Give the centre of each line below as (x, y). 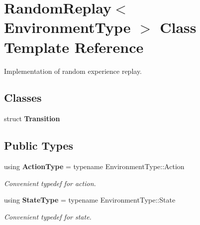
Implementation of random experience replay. (73, 71)
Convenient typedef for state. (48, 216)
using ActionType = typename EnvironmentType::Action (94, 166)
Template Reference (74, 47)
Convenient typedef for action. (50, 183)
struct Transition (32, 118)
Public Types (39, 145)
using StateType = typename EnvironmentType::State (90, 200)
